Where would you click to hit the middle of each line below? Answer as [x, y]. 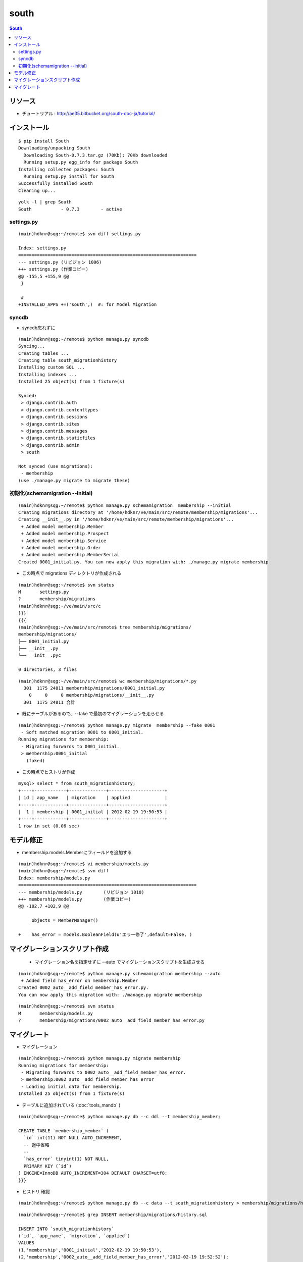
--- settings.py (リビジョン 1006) [60, 262]
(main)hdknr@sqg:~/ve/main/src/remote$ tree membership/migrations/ [105, 627]
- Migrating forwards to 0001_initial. [70, 746]
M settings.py [44, 592]
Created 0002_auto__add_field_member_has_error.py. [84, 988]
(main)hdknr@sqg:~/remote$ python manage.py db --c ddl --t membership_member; [119, 1117]
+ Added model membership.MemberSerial [70, 555]
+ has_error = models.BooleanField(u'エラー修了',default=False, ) [105, 934]
